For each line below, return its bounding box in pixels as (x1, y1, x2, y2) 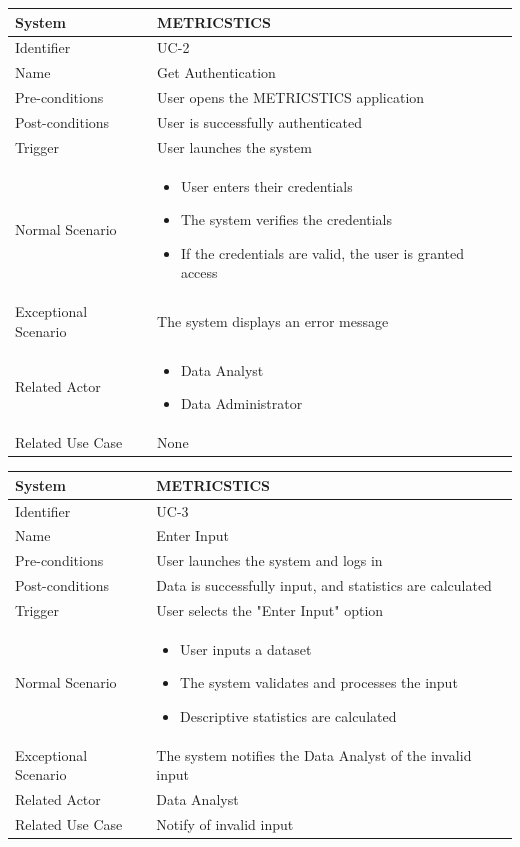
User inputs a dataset (180, 638, 312, 659)
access (180, 262, 218, 283)
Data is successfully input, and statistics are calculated (156, 575, 492, 596)
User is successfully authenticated (157, 111, 363, 132)
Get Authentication (157, 62, 276, 83)
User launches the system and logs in (156, 550, 383, 571)
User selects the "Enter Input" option (156, 599, 384, 620)
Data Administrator (180, 393, 303, 414)
